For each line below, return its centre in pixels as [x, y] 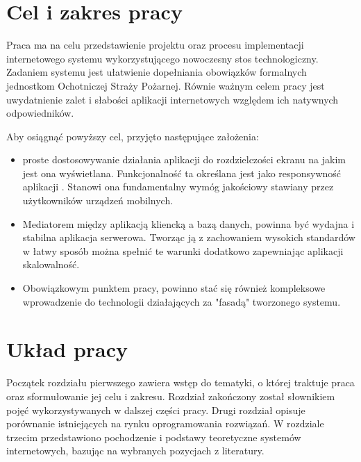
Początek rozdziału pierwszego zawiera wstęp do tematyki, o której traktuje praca [180, 382]
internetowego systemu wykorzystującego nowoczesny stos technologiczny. [162, 58]
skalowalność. [51, 264]
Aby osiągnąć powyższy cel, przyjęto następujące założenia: [133, 136]
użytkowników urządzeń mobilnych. [98, 200]
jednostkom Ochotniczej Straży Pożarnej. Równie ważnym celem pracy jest [166, 85]
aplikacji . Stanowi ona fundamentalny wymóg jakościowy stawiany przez [178, 187]
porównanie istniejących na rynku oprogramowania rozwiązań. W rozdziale [165, 423]
